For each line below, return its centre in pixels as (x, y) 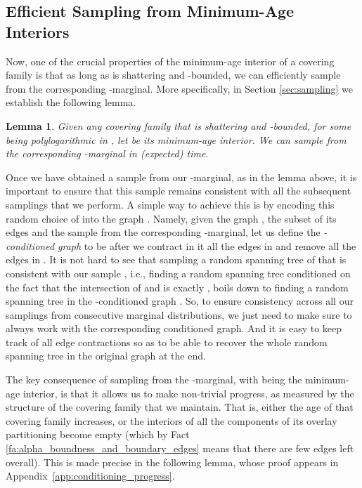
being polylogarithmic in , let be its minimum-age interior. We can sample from (176, 139)
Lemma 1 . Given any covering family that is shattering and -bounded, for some (179, 125)
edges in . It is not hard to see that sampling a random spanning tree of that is (176, 259)
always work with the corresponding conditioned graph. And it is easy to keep (174, 328)
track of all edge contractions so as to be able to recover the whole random (167, 342)
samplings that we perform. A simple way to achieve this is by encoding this (170, 204)
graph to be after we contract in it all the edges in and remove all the (207, 245)
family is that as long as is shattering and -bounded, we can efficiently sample (173, 75)
